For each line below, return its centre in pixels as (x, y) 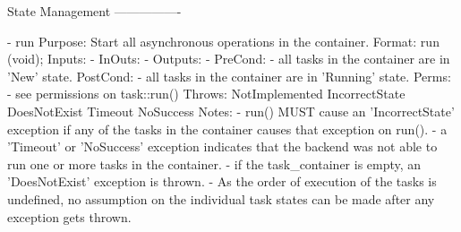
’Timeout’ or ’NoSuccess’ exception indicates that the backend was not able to (222, 146)
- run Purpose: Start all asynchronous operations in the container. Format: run (223, 41)
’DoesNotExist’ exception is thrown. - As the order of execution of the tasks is (222, 181)
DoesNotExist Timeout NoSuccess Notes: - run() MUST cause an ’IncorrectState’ (231, 111)
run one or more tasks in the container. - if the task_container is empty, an (214, 163)
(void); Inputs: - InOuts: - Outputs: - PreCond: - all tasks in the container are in (229, 59)
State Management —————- (94, 11)
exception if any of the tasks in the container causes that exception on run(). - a (227, 129)
